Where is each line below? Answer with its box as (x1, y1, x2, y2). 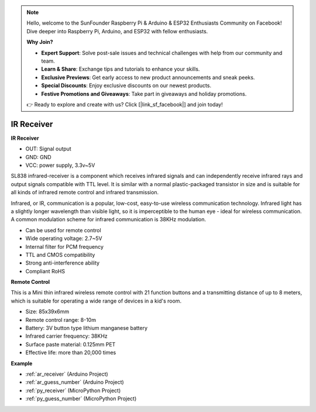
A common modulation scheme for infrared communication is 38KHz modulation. (11, 216, 207, 223)
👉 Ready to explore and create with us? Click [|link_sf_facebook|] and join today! (26, 101, 223, 108)
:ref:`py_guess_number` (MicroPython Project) (25, 395, 137, 402)
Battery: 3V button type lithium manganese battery (25, 325, 148, 332)
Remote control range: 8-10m (25, 316, 97, 323)
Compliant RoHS (25, 267, 66, 274)
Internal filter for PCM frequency (25, 243, 104, 250)
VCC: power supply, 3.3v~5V (25, 162, 95, 169)
